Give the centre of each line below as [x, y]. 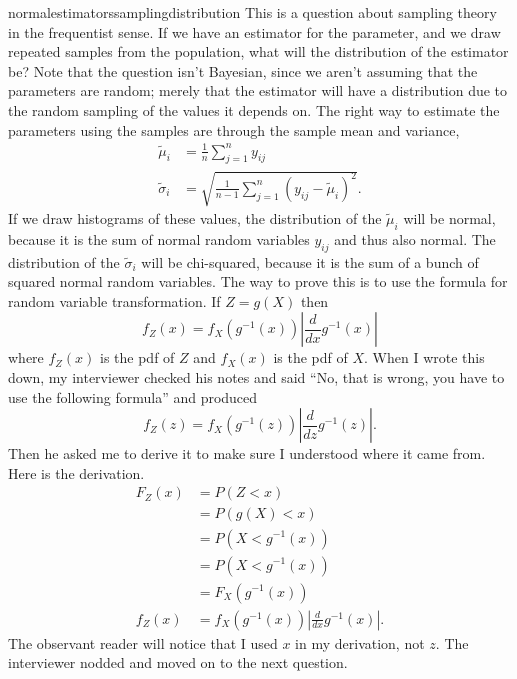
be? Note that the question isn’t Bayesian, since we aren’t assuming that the [243, 70]
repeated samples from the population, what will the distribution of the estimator [258, 51]
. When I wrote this [424, 357]
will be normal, [449, 218]
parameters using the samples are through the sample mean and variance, [234, 129]
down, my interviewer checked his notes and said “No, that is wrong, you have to [256, 377]
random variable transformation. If [114, 300]
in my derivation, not [360, 642]
